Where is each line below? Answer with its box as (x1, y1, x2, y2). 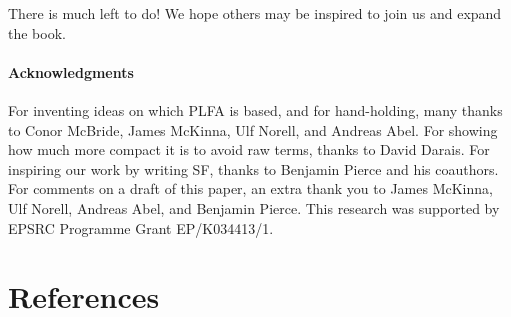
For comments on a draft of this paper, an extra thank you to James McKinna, (8, 178, 493, 199)
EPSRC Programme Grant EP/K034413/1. (8, 217, 274, 238)
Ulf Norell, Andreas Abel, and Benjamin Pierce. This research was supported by (8, 197, 500, 218)
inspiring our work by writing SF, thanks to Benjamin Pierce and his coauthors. (8, 158, 499, 179)
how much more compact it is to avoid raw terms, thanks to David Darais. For (8, 139, 490, 160)
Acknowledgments (8, 61, 134, 82)
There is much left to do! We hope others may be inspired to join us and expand (8, 3, 502, 23)
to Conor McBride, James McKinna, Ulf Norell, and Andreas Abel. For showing (8, 119, 498, 140)
